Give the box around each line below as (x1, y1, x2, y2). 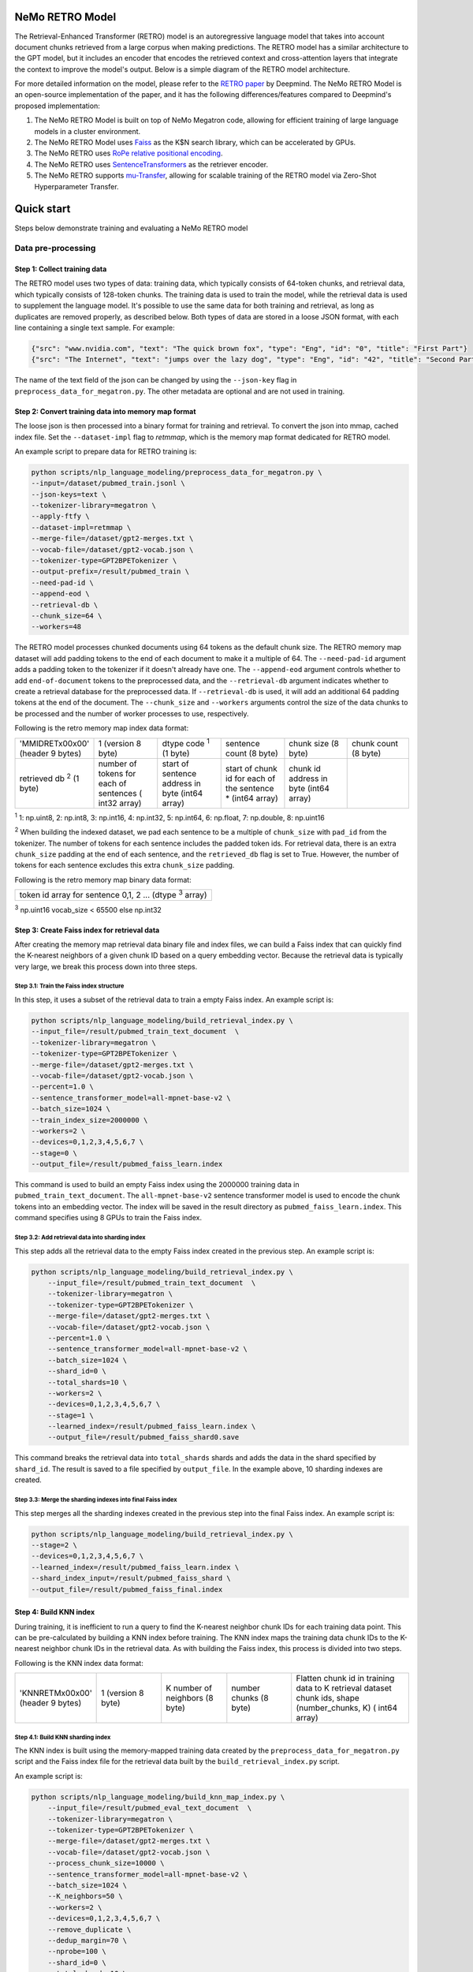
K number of (166, 1683, 213, 1694)
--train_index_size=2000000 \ (31, 1115, 148, 1124)
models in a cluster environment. (34, 126, 141, 136)
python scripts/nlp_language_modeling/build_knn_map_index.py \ (31, 1792, 285, 1802)
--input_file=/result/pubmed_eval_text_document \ (47, 1803, 252, 1813)
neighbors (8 (166, 1693, 214, 1704)
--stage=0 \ (31, 1148, 78, 1157)
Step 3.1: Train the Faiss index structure (14, 982, 125, 990)
